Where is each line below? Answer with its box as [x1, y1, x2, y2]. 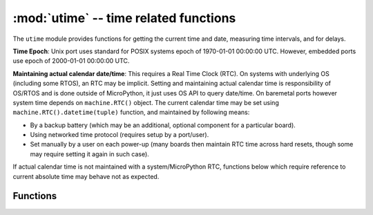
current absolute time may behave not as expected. [12, 172, 160, 180]
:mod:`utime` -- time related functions [12, 10, 236, 26]
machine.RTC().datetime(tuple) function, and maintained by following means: [12, 108, 250, 117]
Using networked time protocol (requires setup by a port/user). [30, 131, 209, 139]
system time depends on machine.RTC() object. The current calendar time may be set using [12, 98, 279, 106]
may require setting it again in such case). [30, 149, 150, 158]
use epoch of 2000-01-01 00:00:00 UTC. [12, 57, 130, 65]
